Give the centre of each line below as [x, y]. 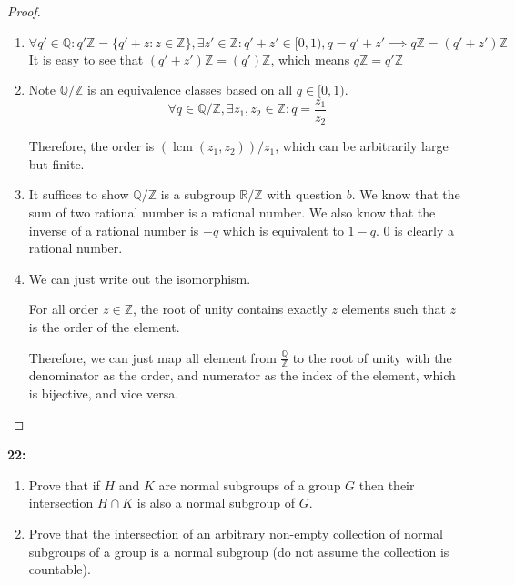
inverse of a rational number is [114, 230]
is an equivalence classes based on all [190, 90]
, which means [310, 59]
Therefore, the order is [91, 146]
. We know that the [406, 194]
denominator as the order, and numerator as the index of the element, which [242, 375]
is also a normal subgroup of [216, 503]
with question [305, 194]
